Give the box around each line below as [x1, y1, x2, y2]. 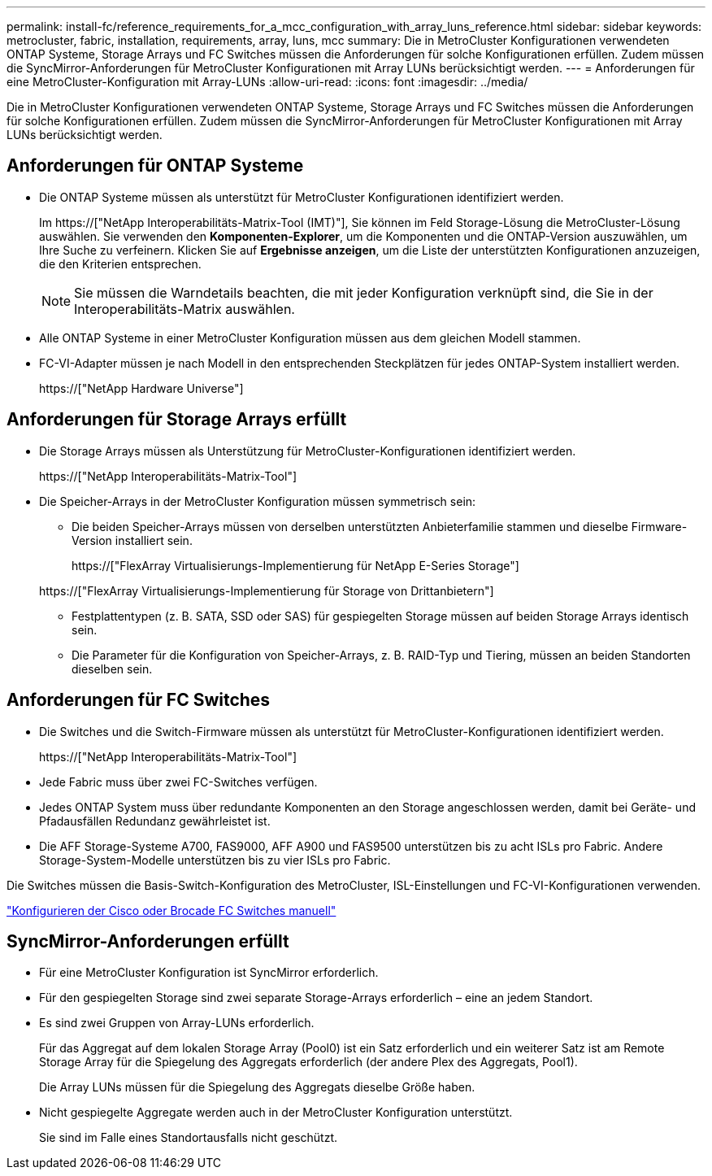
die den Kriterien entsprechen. [39, 256, 202, 271]
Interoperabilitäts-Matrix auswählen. [74, 300, 295, 317]
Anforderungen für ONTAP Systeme [7, 155, 304, 176]
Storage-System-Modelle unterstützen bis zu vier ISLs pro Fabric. [39, 852, 391, 867]
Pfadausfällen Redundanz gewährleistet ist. [39, 813, 271, 828]
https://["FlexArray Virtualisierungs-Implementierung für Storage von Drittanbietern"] [39, 583, 494, 598]
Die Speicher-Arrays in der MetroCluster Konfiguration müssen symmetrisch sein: [39, 494, 476, 508]
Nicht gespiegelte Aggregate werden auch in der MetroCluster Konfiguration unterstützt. [39, 1105, 513, 1120]
